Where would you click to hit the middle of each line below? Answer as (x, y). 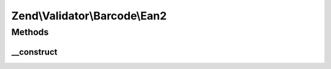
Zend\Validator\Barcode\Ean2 (89, 16)
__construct (34, 52)
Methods (30, 32)
